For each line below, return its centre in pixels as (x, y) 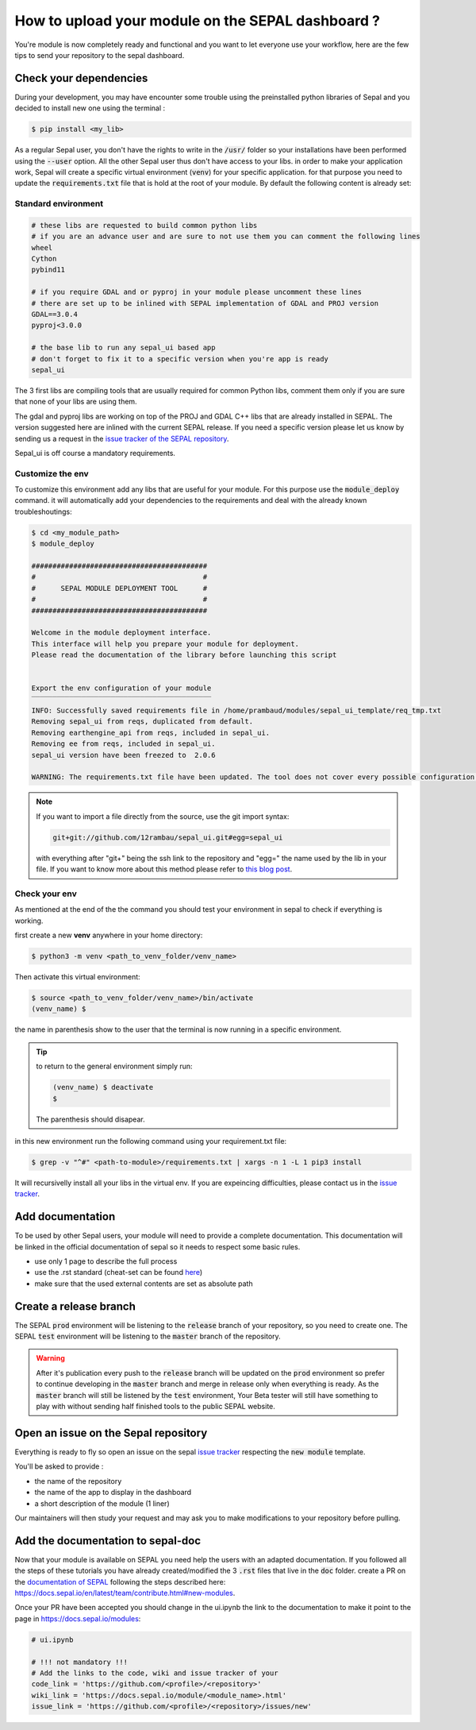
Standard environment (59, 204)
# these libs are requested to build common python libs (144, 225)
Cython (44, 259)
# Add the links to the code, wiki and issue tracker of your (155, 1673)
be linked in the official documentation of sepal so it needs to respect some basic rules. (157, 1246)
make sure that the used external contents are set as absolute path (144, 1284)
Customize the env (52, 473)
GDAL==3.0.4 (55, 315)
